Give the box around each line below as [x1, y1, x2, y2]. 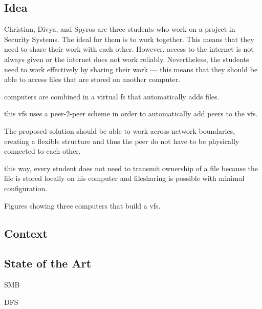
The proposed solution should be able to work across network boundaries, [4, 125, 235, 136]
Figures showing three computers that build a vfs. [4, 200, 161, 211]
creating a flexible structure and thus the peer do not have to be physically [4, 135, 239, 146]
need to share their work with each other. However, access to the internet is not [4, 44, 254, 54]
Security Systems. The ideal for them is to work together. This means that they [4, 33, 254, 44]
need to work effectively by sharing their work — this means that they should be [4, 64, 258, 74]
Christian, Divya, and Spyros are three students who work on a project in [4, 24, 235, 34]
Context [4, 225, 48, 241]
